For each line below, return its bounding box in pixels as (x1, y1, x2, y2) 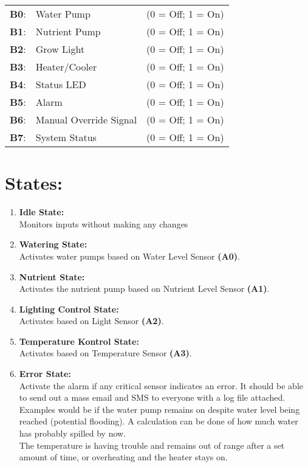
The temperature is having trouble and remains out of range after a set (19, 438, 285, 451)
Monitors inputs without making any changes (19, 217, 188, 230)
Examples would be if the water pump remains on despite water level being (19, 403, 300, 415)
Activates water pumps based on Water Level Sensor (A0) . (19, 249, 240, 262)
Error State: (19, 367, 71, 380)
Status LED (35, 77, 86, 91)
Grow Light (35, 42, 85, 56)
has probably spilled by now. (19, 427, 126, 440)
